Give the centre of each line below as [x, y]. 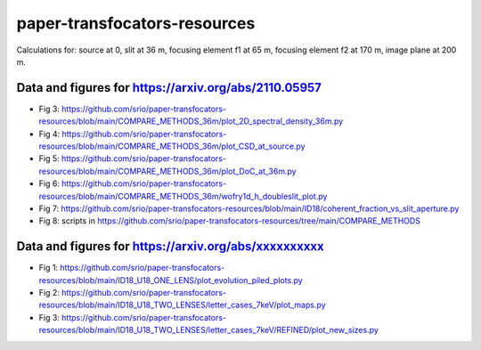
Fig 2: [49, 293]
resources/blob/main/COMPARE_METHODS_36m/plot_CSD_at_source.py [172, 146]
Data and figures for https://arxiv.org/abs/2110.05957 [169, 88]
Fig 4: [49, 134]
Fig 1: [48, 268]
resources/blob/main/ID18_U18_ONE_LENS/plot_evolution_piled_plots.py [171, 280]
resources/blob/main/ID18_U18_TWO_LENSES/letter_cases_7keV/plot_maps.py [182, 305]
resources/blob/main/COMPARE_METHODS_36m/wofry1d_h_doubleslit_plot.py [183, 196]
